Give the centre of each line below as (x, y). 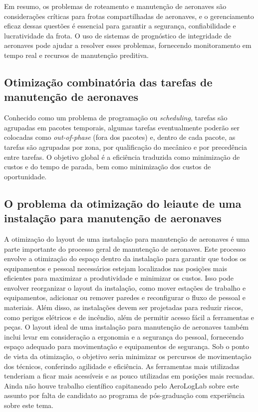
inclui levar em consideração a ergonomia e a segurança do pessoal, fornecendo (124, 336)
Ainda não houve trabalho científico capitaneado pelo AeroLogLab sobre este (122, 385)
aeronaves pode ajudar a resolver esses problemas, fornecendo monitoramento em (128, 45)
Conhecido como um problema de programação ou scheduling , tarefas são (116, 118)
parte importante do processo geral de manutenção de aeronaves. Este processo (125, 248)
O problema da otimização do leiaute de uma (123, 203)
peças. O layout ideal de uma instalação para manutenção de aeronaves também (127, 327)
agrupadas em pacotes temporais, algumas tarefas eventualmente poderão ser (122, 127)
